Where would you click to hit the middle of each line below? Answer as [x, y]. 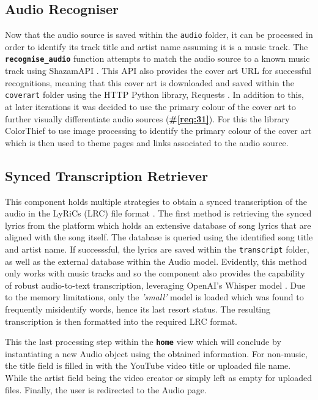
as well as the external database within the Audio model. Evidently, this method [156, 261]
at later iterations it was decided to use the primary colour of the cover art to [150, 106]
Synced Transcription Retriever [107, 175]
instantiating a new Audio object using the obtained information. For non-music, [156, 353]
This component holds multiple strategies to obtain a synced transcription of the [156, 201]
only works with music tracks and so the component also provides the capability [155, 273]
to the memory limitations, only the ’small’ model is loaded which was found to [154, 297]
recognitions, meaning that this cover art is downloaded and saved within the [150, 82]
